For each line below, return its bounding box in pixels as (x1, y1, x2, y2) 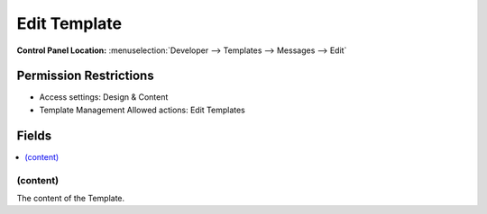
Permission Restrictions (16, 68, 154, 84)
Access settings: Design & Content (39, 92, 169, 103)
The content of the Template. (16, 192, 125, 203)
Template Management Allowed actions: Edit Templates (39, 104, 245, 115)
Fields (16, 128, 52, 143)
